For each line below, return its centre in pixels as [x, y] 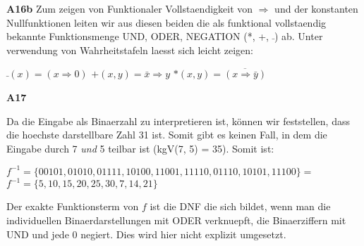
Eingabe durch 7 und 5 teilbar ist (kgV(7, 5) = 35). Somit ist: [140, 148]
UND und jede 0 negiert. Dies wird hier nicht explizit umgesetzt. [146, 234]
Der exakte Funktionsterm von [73, 206]
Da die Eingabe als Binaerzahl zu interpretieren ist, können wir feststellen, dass [178, 121]
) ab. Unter [298, 36]
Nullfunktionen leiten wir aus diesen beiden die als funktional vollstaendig [166, 22]
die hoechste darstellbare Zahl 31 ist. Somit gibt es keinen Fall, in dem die [167, 135]
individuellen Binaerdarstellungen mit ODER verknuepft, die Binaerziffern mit [176, 220]
